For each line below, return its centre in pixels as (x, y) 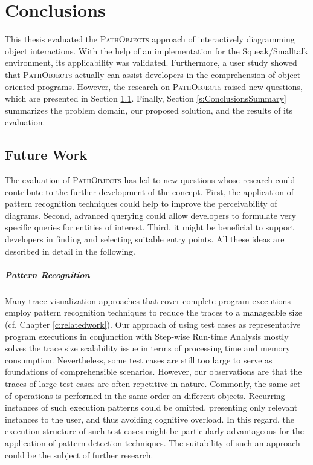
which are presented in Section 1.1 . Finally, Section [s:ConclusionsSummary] (146, 98)
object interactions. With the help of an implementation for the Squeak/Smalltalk (156, 50)
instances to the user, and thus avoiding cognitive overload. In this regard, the (150, 419)
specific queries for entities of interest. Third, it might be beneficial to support (150, 227)
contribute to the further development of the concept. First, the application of (150, 191)
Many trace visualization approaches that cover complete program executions (148, 300)
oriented (20, 86)
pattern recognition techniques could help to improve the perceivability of (141, 203)
